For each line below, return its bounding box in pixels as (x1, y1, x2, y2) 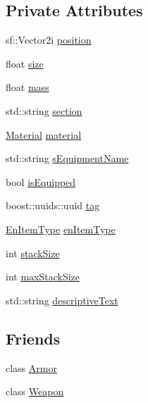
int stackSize (6, 245, 60, 260)
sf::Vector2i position (6, 32, 92, 47)
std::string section (6, 103, 82, 118)
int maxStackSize (6, 269, 80, 284)
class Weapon (6, 384, 64, 399)
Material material (6, 127, 82, 142)
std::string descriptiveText (6, 292, 118, 307)
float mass (6, 80, 49, 94)
